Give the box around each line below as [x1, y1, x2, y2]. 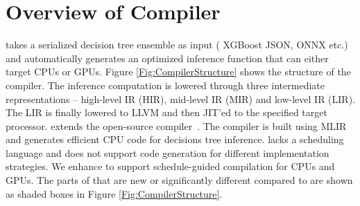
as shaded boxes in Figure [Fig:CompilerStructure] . [6, 186, 223, 200]
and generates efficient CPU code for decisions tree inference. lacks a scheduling [6, 132, 344, 147]
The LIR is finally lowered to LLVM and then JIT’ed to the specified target [6, 105, 327, 120]
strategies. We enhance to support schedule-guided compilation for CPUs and [6, 159, 335, 174]
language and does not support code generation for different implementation [6, 145, 329, 160]
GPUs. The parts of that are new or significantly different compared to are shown [6, 173, 353, 187]
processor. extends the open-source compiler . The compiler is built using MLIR [6, 118, 347, 133]
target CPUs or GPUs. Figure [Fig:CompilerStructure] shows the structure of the [6, 64, 351, 79]
